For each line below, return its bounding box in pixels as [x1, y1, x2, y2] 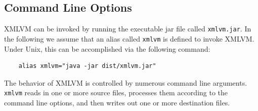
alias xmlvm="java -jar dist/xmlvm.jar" [18, 62, 156, 70]
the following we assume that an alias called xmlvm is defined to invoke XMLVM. [4, 33, 254, 44]
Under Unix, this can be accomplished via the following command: [4, 43, 210, 54]
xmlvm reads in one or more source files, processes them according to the [4, 87, 228, 98]
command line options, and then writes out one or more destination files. [4, 97, 230, 107]
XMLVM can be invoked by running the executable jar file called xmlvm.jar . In [4, 23, 251, 34]
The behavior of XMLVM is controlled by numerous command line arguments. [4, 77, 247, 88]
